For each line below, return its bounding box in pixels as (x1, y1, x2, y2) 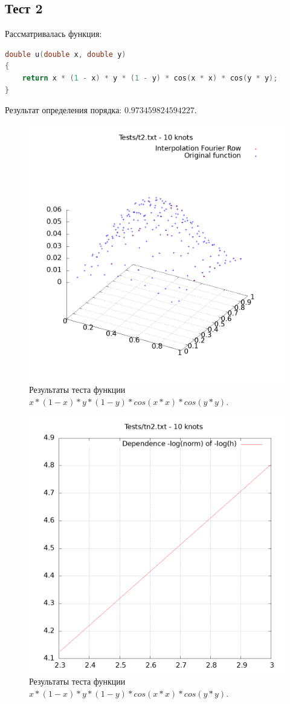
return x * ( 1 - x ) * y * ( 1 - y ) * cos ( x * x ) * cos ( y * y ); (22, 73, 278, 82)
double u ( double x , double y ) (5, 50, 126, 59)
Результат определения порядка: (5, 104, 122, 116)
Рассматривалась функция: (5, 27, 102, 40)
